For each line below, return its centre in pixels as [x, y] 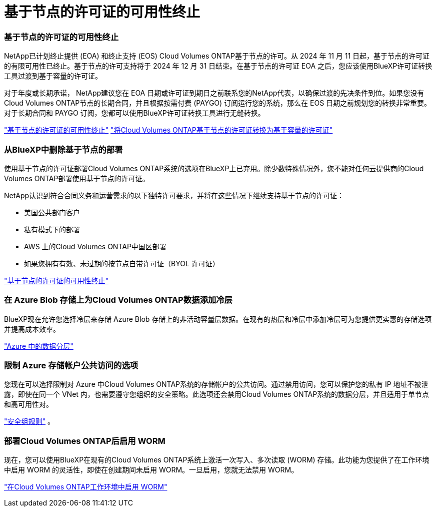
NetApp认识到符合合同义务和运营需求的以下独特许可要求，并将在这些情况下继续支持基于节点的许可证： [174, 195]
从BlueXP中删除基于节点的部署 [63, 149]
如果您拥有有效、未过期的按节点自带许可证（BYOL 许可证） [122, 263]
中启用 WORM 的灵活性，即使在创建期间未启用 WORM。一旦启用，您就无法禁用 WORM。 [151, 470]
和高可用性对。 [28, 404]
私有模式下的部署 [52, 229]
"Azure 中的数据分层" [39, 346]
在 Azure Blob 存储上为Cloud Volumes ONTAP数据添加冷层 [118, 300]
